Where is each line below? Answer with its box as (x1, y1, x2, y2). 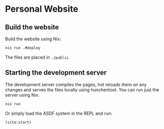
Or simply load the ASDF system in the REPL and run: (5, 110, 113, 116)
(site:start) (5, 120, 32, 125)
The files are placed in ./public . (5, 54, 70, 60)
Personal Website (5, 3, 78, 15)
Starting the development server (5, 69, 107, 77)
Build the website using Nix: (5, 36, 61, 42)
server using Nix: (5, 92, 40, 98)
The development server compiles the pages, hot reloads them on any (5, 81, 147, 87)
